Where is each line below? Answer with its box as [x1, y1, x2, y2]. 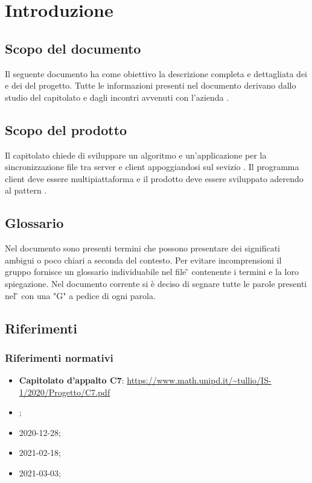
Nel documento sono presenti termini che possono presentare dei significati [5, 242, 280, 254]
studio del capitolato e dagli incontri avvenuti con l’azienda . [5, 90, 229, 103]
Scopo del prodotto [5, 120, 127, 139]
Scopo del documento [5, 39, 141, 57]
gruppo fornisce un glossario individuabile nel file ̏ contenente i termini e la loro [5, 265, 299, 278]
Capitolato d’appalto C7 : [19, 374, 124, 387]
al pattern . [5, 184, 47, 197]
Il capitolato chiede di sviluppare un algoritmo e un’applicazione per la [5, 148, 267, 161]
